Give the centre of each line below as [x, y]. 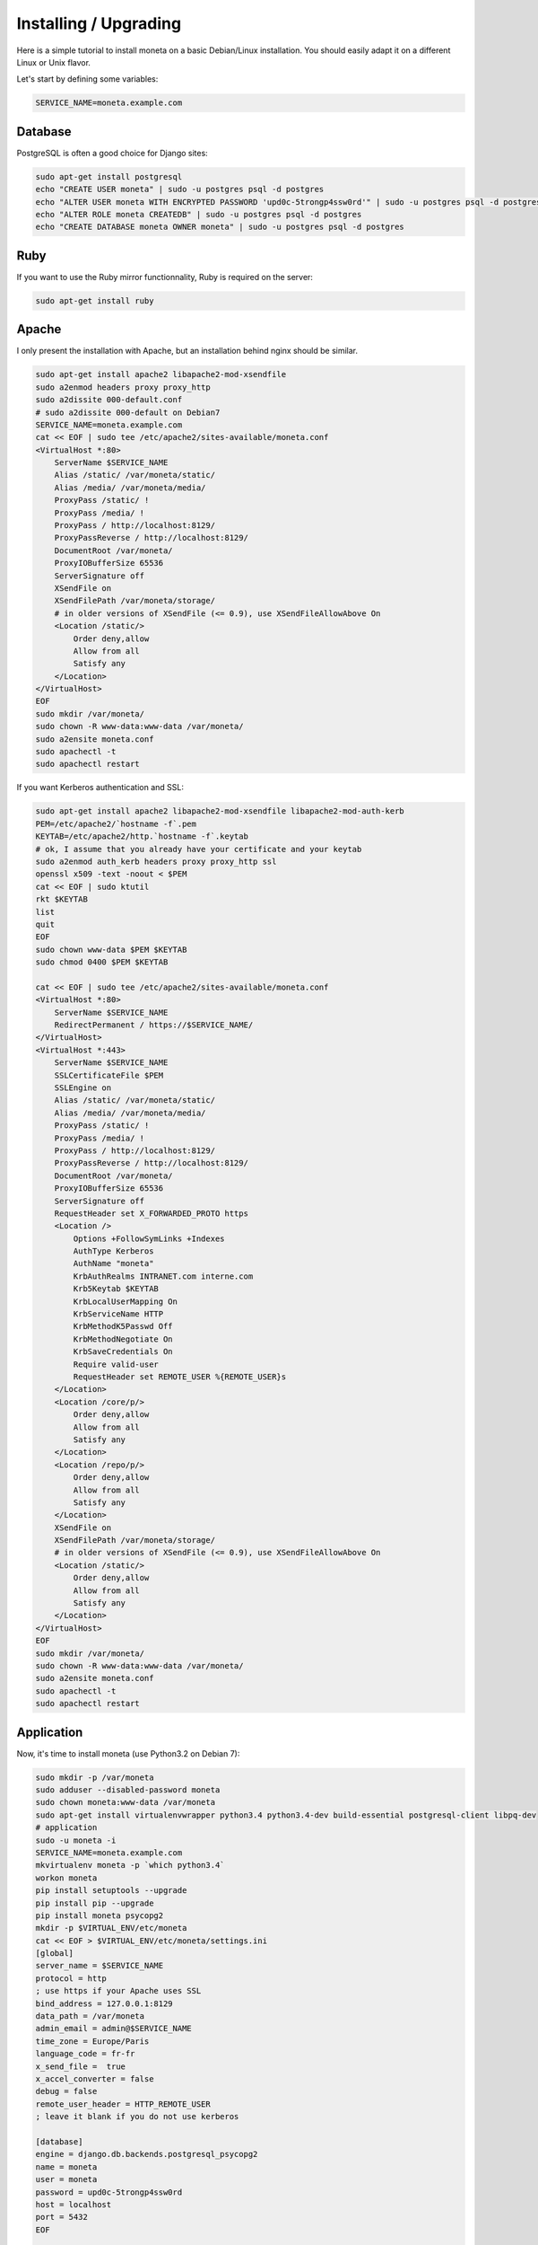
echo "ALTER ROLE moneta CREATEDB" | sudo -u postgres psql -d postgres [199, 214]
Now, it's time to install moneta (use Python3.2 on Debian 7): [128, 1753]
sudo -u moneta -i [76, 1840]
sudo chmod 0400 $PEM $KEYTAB [102, 962]
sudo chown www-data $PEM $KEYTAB [111, 949]
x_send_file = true [80, 2066]
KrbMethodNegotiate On [123, 1339]
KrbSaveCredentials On [123, 1352]
